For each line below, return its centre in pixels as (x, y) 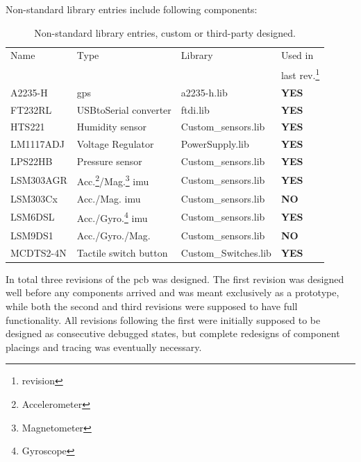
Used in (297, 55)
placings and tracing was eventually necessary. (104, 346)
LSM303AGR (39, 179)
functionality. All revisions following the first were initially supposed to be (163, 319)
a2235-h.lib (204, 92)
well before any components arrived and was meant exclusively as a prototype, (173, 292)
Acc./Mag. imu (109, 198)
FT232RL (31, 109)
